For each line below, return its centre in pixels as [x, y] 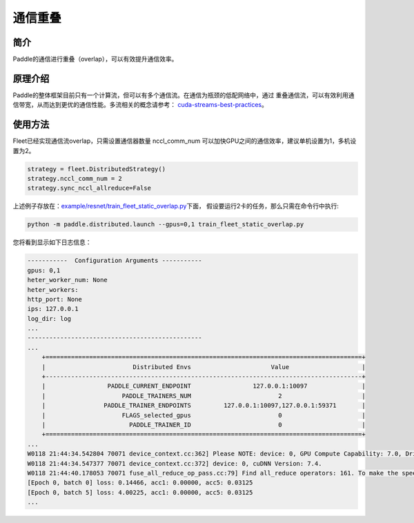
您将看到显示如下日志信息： [52, 242]
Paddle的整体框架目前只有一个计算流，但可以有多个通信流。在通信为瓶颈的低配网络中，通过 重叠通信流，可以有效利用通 [184, 95]
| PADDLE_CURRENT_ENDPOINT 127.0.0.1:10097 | [204, 386]
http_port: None [55, 299]
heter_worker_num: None [68, 280]
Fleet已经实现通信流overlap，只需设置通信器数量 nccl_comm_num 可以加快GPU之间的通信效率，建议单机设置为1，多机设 [185, 141]
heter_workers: [53, 289]
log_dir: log [49, 318]
